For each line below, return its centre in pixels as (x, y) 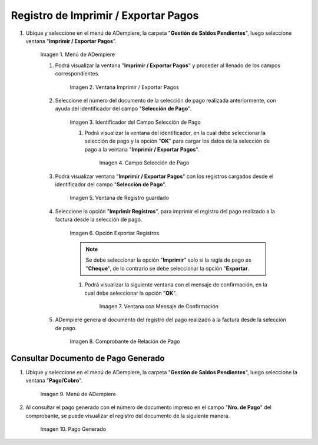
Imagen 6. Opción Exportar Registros (115, 233)
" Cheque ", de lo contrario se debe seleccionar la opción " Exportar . (168, 268)
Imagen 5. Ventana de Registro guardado (119, 198)
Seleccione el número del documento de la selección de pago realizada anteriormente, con (165, 100)
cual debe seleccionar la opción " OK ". (131, 293)
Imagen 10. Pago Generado (73, 429)
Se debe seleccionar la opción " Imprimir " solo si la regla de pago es (168, 260)
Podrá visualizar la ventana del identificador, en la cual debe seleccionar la (175, 133)
